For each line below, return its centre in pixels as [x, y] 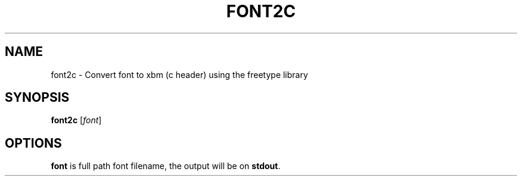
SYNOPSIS [37, 98]
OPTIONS [33, 143]
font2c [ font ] [76, 120]
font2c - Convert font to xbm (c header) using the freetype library [179, 74]
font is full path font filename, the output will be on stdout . [166, 166]
